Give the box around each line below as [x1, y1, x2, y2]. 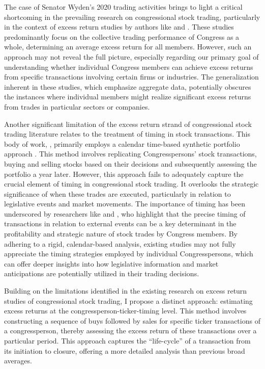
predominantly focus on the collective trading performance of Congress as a [4, 31, 240, 42]
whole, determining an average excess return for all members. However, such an [4, 41, 252, 52]
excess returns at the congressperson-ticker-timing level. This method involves [4, 305, 247, 316]
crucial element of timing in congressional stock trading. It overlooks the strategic [4, 178, 259, 189]
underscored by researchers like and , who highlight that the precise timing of [4, 208, 246, 219]
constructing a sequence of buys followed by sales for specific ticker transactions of [4, 315, 260, 326]
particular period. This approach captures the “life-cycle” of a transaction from [4, 335, 251, 346]
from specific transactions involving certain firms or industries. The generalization [4, 71, 259, 82]
